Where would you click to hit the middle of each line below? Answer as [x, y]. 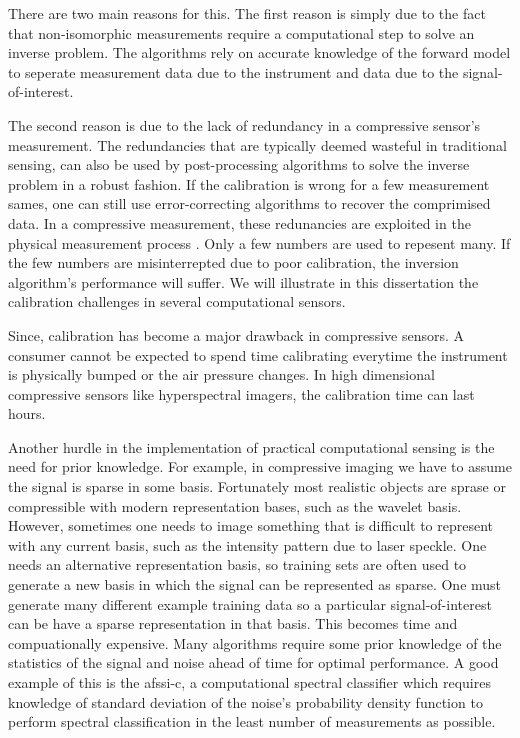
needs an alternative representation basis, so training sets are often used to [237, 564]
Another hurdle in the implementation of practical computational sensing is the [251, 446]
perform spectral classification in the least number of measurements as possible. [252, 721]
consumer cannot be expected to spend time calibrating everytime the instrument [258, 354]
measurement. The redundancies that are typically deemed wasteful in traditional [257, 144]
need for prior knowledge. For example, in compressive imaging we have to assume [260, 466]
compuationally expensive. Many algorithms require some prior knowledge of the [255, 642]
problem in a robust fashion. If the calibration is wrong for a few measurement [249, 183]
